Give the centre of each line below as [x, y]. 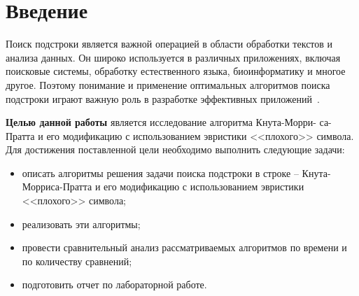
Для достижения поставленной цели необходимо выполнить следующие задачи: [175, 149]
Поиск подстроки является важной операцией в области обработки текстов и [169, 44]
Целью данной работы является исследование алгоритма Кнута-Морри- [161, 122]
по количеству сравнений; [77, 261]
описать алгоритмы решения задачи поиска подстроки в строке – [160, 172]
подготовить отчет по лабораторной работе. [114, 284]
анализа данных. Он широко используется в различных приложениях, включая [173, 57]
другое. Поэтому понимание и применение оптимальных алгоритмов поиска [168, 84]
